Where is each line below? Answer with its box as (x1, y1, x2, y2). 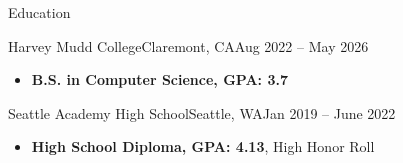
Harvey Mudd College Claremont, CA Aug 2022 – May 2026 (8, 35, 369, 56)
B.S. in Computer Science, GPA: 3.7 (31, 69, 289, 90)
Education (8, 2, 71, 22)
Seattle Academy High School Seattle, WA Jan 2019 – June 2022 (8, 102, 396, 123)
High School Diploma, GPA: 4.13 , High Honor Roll (31, 136, 375, 157)
